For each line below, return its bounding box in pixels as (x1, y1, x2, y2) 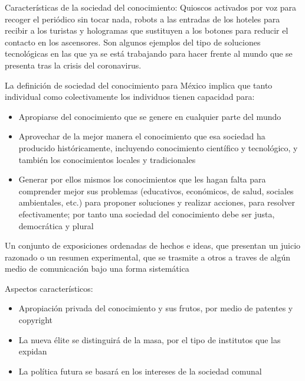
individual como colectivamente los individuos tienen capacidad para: (5, 90, 255, 103)
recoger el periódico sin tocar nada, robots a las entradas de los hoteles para (5, 12, 280, 25)
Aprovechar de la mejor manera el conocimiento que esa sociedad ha (18, 130, 265, 142)
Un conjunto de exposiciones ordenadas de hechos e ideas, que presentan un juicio (5, 239, 301, 252)
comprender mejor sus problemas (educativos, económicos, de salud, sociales (18, 184, 294, 197)
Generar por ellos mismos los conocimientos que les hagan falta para (18, 173, 266, 185)
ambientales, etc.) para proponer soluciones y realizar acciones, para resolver (18, 196, 295, 209)
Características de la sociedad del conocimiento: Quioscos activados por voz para (5, 1, 297, 13)
